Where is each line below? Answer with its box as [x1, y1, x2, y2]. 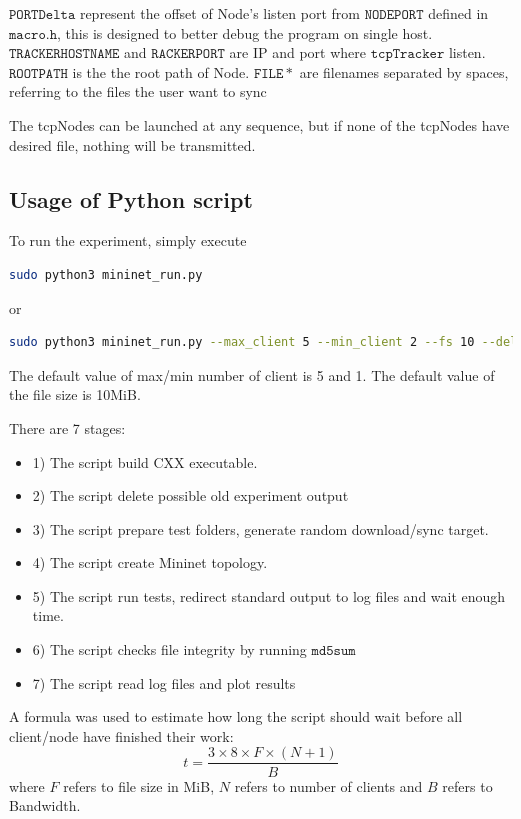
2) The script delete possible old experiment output [32, 485, 349, 506]
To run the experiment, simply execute [9, 230, 247, 251]
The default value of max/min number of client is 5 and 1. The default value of [9, 364, 495, 385]
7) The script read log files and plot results [32, 672, 296, 693]
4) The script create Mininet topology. [32, 552, 268, 573]
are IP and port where [229, 42, 366, 63]
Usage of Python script [9, 183, 253, 214]
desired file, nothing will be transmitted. [9, 134, 256, 155]
